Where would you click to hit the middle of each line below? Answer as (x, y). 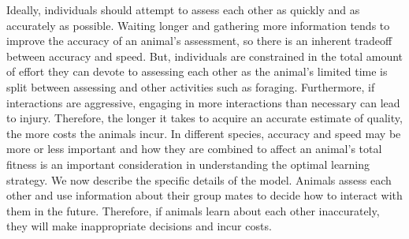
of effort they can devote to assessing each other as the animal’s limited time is (197, 71)
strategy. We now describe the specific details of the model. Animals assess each (199, 179)
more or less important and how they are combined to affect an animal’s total (194, 149)
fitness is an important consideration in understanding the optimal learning (188, 164)
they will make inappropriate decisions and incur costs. (139, 226)
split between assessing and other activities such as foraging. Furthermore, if (191, 86)
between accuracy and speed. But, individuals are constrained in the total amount (205, 56)
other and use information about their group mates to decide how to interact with (204, 195)
